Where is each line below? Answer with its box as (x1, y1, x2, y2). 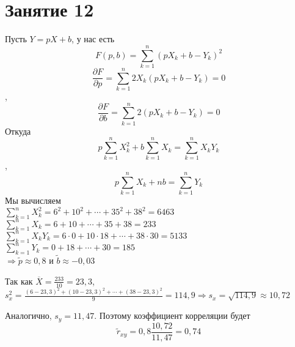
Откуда (5, 124, 31, 137)
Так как (5, 274, 33, 287)
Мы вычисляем (5, 194, 61, 207)
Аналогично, (5, 309, 52, 322)
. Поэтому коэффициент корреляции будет (94, 309, 250, 322)
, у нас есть (71, 32, 115, 45)
